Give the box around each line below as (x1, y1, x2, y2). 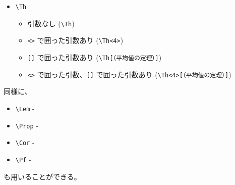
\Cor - (15, 137, 35, 148)
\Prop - (15, 120, 38, 130)
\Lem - (15, 103, 35, 113)
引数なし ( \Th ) (27, 18, 75, 28)
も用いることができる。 (4, 171, 81, 181)
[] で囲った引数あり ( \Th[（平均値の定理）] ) (27, 52, 162, 62)
